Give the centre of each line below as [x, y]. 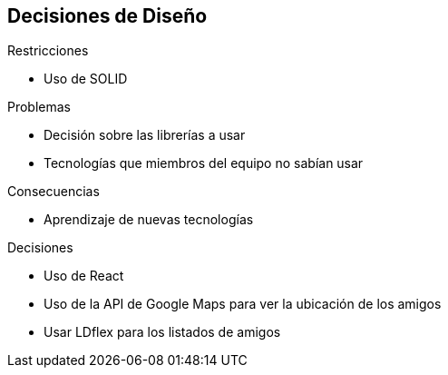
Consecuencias [54, 192]
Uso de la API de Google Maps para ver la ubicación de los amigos [243, 304]
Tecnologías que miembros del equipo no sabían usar [204, 163]
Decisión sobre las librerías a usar [145, 135]
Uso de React [84, 276]
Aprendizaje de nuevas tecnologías [149, 220]
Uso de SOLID [86, 79]
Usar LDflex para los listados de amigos [162, 332]
